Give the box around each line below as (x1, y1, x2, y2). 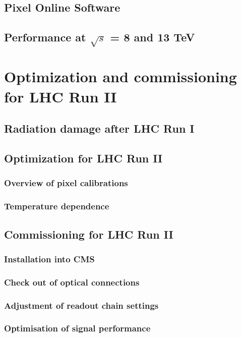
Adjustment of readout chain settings (4, 299, 159, 311)
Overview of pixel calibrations (4, 177, 128, 189)
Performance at (4, 29, 86, 45)
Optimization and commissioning (4, 66, 237, 87)
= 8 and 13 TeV (110, 29, 195, 45)
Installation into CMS (4, 252, 95, 265)
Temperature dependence (4, 200, 109, 212)
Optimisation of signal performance (4, 322, 151, 334)
